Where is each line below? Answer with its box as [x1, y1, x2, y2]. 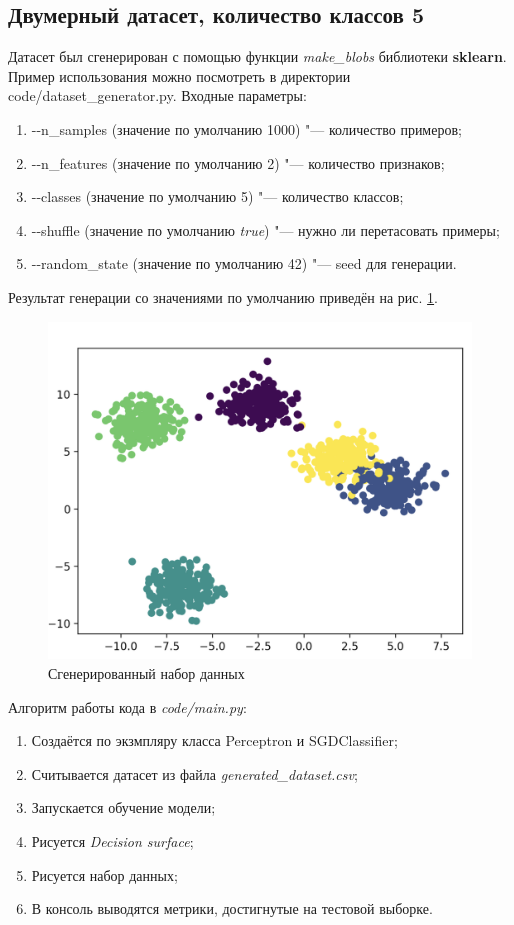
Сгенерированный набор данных [48, 663, 245, 684]
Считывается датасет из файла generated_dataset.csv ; [31, 763, 358, 784]
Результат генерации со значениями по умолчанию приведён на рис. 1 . [8, 286, 438, 307]
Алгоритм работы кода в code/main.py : [8, 696, 247, 717]
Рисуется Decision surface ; [31, 830, 194, 851]
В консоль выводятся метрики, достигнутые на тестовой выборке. [31, 898, 433, 919]
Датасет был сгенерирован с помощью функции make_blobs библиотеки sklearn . [8, 46, 507, 67]
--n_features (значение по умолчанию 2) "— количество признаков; [31, 152, 445, 173]
